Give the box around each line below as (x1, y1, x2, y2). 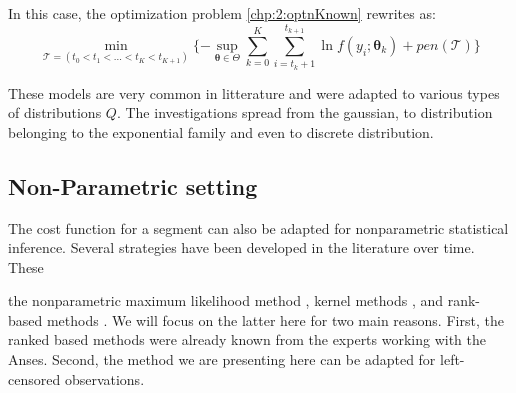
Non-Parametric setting (8, 170, 258, 201)
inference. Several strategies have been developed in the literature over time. (8, 237, 475, 258)
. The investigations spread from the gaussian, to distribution (116, 102, 493, 123)
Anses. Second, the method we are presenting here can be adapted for (8, 349, 436, 370)
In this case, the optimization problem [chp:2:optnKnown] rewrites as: (8, 3, 436, 23)
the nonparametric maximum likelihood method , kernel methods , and (8, 290, 444, 311)
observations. (64, 368, 145, 389)
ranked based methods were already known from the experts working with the (8, 329, 487, 350)
